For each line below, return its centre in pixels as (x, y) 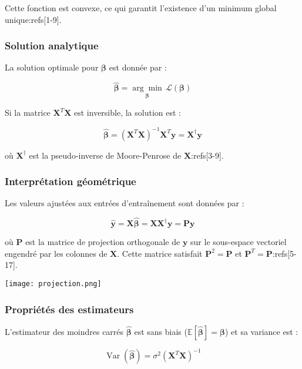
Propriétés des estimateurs (69, 309)
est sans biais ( (161, 331)
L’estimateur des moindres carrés (64, 331)
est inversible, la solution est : (127, 113)
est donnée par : (138, 67)
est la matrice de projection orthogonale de (103, 242)
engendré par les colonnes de (56, 253)
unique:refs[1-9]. (33, 19)
